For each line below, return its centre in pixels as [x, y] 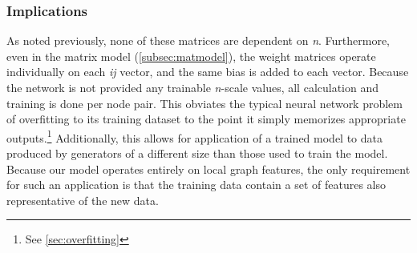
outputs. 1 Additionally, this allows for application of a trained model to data [195, 136]
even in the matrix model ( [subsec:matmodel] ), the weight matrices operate [191, 56]
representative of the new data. [83, 200]
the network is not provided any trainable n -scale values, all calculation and [193, 87]
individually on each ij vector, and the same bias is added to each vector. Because [208, 72]
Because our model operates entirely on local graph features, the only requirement [208, 169]
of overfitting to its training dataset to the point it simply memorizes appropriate [206, 119]
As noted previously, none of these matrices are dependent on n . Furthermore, [198, 40]
